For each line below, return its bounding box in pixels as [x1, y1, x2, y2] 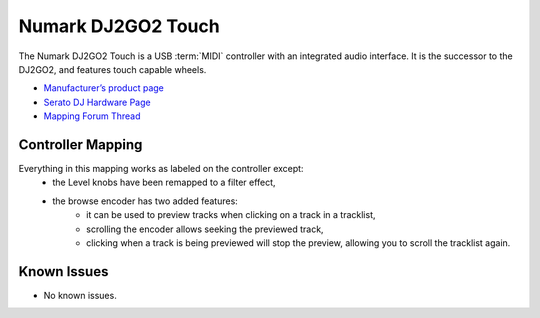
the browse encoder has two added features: [52, 195, 239, 207]
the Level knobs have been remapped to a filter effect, [52, 176, 276, 189]
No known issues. [43, 289, 117, 301]
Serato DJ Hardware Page [43, 96, 151, 108]
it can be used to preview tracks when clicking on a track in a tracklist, [86, 209, 376, 221]
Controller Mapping [18, 136, 143, 153]
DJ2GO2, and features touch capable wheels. [18, 63, 207, 75]
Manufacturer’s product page [43, 82, 165, 94]
